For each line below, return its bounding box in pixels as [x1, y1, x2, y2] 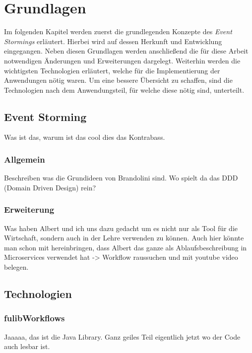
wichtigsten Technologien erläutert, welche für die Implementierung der [4, 65, 220, 75]
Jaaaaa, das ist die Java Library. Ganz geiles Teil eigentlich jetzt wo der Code [4, 331, 241, 342]
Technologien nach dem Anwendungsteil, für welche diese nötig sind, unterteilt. [4, 84, 245, 95]
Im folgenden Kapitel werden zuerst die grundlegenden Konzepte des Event [4, 26, 232, 37]
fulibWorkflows [4, 312, 65, 324]
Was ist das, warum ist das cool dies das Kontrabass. [4, 132, 165, 142]
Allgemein [4, 153, 45, 165]
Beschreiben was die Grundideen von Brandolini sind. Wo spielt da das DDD [4, 173, 238, 183]
